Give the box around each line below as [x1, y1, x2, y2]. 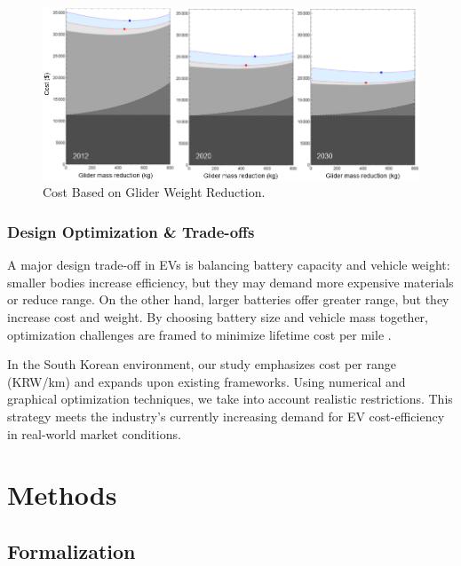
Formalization [7, 538, 136, 564]
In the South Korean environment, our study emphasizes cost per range [7, 355, 397, 373]
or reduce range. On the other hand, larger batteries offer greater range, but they [7, 290, 449, 309]
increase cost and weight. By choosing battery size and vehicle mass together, [7, 308, 428, 326]
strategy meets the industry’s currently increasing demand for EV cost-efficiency [7, 407, 445, 426]
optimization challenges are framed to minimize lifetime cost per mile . [7, 325, 392, 343]
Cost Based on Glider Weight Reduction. [43, 183, 266, 201]
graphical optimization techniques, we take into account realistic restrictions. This [7, 389, 453, 408]
